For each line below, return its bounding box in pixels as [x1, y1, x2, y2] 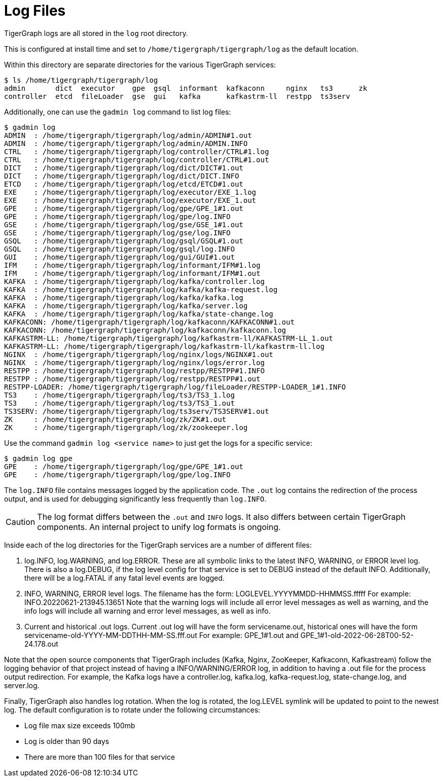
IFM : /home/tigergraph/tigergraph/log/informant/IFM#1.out [4, 269, 261, 277]
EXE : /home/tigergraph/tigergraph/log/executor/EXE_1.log [4, 188, 256, 196]
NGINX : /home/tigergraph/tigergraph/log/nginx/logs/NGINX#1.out [4, 350, 274, 359]
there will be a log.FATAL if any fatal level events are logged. [24, 573, 225, 582]
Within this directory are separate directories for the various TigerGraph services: [4, 60, 276, 69]
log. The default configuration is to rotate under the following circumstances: [4, 705, 261, 714]
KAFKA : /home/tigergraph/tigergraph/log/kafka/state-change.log [4, 309, 274, 318]
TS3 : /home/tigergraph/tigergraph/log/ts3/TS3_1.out [4, 399, 235, 407]
